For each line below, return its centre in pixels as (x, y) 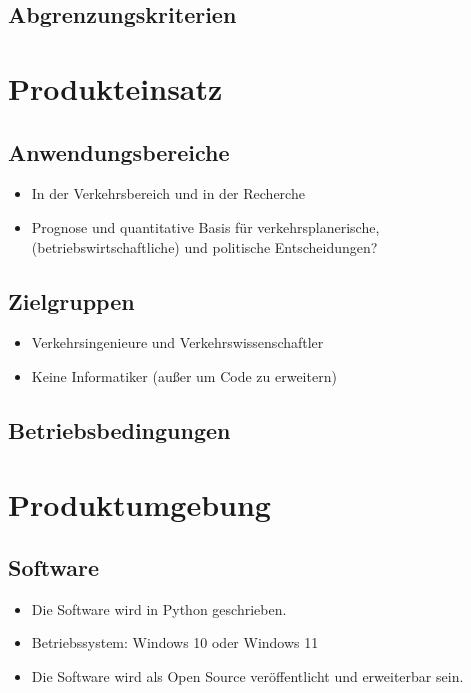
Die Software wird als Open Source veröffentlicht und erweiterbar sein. (247, 676)
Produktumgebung (139, 503)
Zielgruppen (71, 300)
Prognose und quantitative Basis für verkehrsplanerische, (205, 226)
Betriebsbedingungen (119, 429)
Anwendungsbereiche (119, 151)
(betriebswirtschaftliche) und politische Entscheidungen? (204, 246)
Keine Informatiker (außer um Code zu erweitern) (184, 375)
